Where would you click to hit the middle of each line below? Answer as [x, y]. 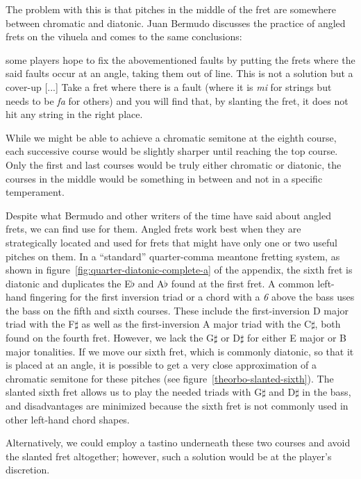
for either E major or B [297, 338]
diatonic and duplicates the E [68, 283]
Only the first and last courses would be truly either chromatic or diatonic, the [174, 164]
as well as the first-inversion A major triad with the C [196, 324]
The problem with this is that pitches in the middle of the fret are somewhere [171, 9]
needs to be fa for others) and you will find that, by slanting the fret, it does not [177, 100]
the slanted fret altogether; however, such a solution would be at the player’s [169, 456]
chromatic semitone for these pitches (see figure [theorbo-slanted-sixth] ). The [170, 378]
